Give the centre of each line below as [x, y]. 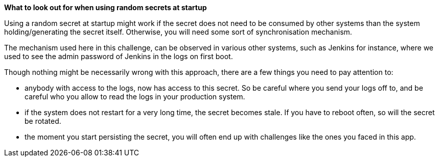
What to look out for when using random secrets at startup [106, 7]
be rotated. [43, 121]
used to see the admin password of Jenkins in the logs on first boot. [119, 56]
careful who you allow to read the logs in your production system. [135, 97]
